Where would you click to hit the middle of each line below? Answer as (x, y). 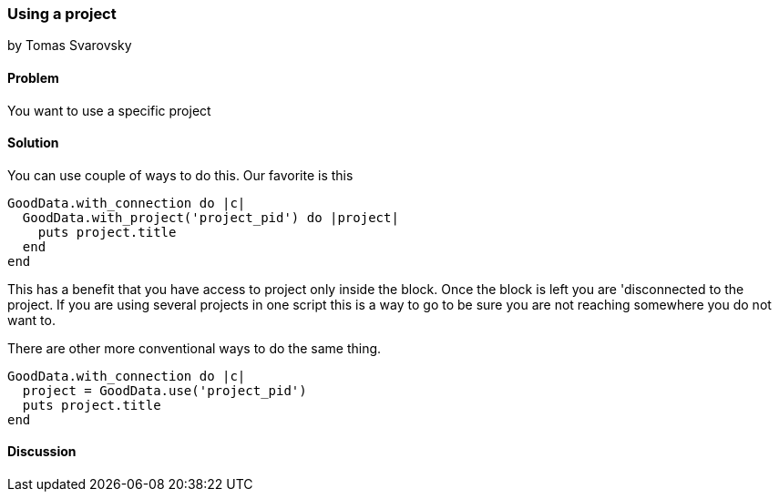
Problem (33, 77)
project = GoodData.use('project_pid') (164, 390)
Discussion (42, 452)
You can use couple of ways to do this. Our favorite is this (180, 175)
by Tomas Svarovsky (70, 46)
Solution (33, 143)
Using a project (62, 14)
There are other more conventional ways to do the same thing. (195, 348)
